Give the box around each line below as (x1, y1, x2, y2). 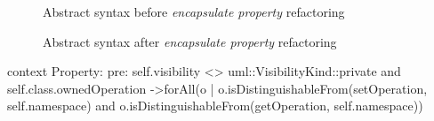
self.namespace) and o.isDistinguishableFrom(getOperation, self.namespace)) (7, 96, 423, 115)
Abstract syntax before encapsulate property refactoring (43, 3, 345, 20)
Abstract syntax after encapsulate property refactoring (43, 32, 337, 50)
